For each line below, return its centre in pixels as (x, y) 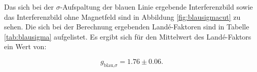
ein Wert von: (25, 46)
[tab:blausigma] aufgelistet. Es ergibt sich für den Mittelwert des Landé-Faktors (128, 36)
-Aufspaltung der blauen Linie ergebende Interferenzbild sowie (156, 7)
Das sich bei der (29, 7)
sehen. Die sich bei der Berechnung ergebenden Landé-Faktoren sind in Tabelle (127, 27)
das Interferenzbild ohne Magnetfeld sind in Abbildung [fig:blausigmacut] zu (122, 16)
